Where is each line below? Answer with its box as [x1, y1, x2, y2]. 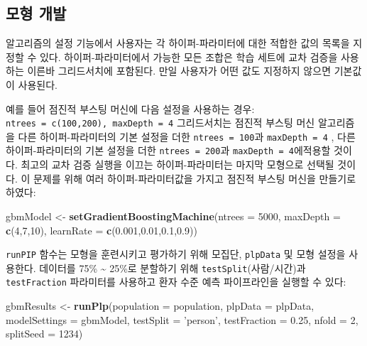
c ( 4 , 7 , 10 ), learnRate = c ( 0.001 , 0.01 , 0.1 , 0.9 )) [6, 222, 197, 237]
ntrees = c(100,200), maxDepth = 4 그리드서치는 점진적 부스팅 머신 [6, 115, 315, 130]
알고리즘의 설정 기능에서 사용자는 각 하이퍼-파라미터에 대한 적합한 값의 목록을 [6, 36, 350, 50]
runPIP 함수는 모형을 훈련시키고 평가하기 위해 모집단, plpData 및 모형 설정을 [6, 247, 346, 261]
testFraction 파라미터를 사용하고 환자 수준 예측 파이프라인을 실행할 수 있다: [6, 274, 346, 289]
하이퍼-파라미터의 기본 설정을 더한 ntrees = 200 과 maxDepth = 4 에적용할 [6, 143, 331, 158]
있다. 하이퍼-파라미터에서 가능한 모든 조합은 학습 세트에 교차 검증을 [39, 49, 338, 64]
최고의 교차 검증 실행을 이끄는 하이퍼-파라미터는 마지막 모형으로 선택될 [21, 157, 334, 172]
